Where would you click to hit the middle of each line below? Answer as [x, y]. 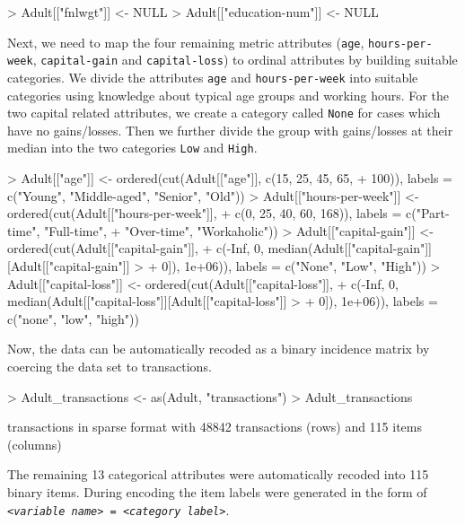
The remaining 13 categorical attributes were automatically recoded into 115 [218, 474]
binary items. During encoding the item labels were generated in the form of [217, 491]
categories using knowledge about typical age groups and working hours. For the [228, 95]
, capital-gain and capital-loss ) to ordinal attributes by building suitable [245, 60]
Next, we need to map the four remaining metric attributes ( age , [186, 42]
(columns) [35, 444]
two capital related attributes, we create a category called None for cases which [224, 113]
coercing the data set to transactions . [110, 366]
